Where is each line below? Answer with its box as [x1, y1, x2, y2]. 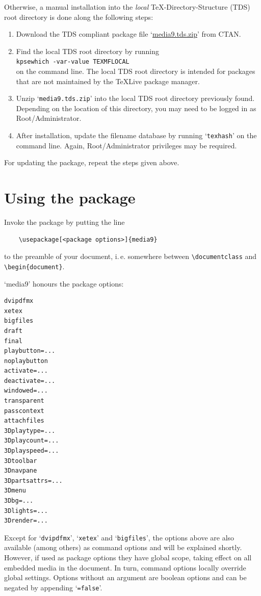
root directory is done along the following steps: [4, 11, 153, 22]
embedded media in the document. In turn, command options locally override [4, 562, 246, 573]
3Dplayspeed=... [4, 447, 59, 455]
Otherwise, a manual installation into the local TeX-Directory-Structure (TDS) [4, 2, 250, 12]
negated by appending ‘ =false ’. [4, 582, 102, 592]
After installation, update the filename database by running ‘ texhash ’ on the [16, 130, 257, 141]
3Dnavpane [4, 467, 37, 475]
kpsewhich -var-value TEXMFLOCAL [16, 58, 129, 66]
